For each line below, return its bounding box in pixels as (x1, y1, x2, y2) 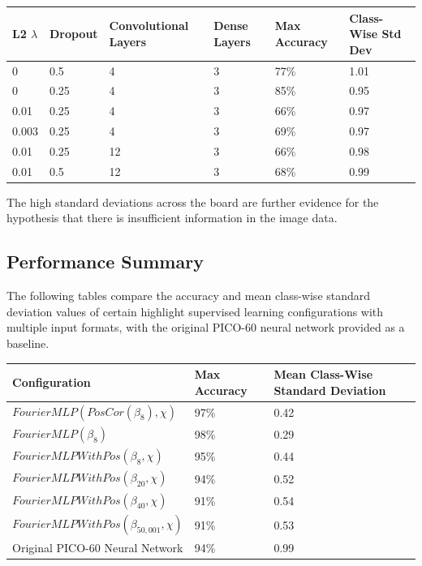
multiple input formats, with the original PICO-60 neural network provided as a (6, 319, 405, 336)
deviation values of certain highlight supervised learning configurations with (6, 302, 384, 319)
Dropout (49, 25, 98, 42)
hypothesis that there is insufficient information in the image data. (6, 209, 338, 226)
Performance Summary (6, 249, 204, 274)
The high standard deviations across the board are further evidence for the (6, 193, 379, 210)
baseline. (6, 335, 50, 352)
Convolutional (109, 17, 189, 34)
